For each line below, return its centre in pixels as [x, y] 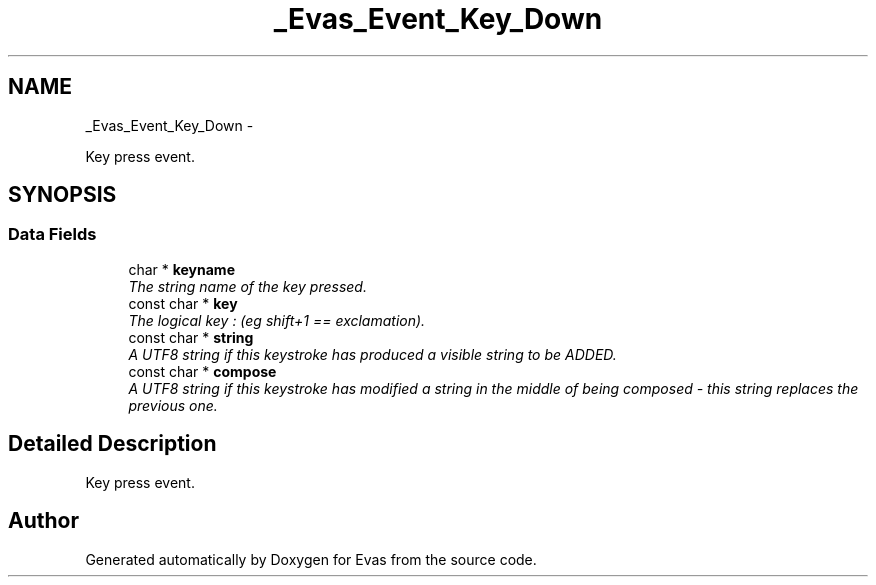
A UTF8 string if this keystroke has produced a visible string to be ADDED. [372, 354]
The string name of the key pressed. [247, 286]
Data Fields [52, 234]
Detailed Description [112, 444]
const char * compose [202, 371]
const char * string [191, 337]
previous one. [173, 405]
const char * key [183, 303]
